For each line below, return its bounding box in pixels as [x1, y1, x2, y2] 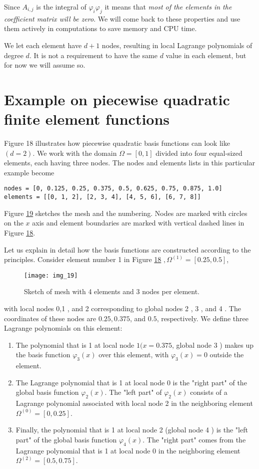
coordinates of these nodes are [4, 313, 96, 323]
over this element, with [98, 349, 169, 360]
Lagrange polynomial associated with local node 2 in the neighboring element [15, 398, 253, 408]
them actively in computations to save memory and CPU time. [4, 23, 197, 34]
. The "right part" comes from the [142, 434, 246, 444]
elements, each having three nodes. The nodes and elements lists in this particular [4, 157, 255, 168]
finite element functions [4, 109, 170, 129]
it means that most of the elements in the [104, 2, 232, 12]
